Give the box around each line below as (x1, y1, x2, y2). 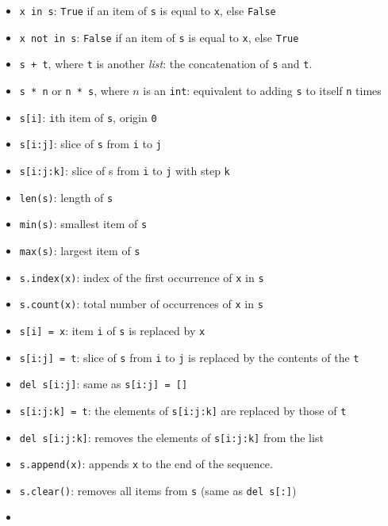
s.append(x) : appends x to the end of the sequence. (19, 455, 273, 472)
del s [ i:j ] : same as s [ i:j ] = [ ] (19, 375, 188, 392)
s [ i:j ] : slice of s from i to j (19, 135, 162, 152)
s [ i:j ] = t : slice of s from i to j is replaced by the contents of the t (19, 349, 359, 365)
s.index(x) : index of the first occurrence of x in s (19, 269, 264, 285)
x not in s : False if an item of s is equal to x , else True (19, 29, 299, 45)
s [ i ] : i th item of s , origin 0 (19, 109, 157, 125)
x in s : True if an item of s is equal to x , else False (19, 2, 276, 18)
